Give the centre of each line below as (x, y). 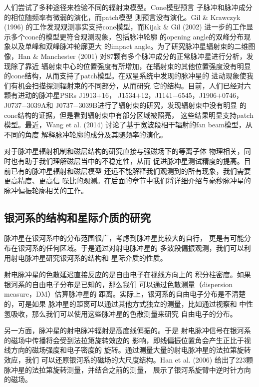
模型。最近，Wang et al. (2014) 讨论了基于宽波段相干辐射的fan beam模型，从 (128, 125)
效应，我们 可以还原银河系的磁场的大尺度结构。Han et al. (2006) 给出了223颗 (129, 360)
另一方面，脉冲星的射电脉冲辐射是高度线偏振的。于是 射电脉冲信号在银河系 (128, 330)
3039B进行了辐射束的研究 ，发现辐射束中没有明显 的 (162, 105)
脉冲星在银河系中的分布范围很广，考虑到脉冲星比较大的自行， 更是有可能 (124, 238)
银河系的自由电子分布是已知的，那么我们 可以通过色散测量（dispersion (118, 284)
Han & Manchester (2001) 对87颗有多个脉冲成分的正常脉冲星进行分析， (132, 56)
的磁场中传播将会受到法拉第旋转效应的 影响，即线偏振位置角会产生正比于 (124, 340)
